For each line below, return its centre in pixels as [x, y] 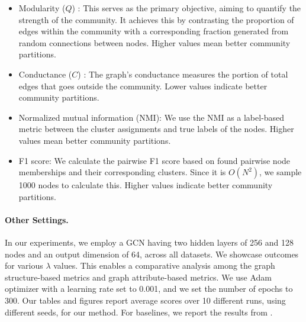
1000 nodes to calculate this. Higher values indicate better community [146, 185]
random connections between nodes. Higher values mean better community [154, 42]
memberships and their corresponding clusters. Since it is [122, 172]
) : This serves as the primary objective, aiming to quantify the [186, 8]
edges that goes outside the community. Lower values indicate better [143, 86]
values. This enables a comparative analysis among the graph [164, 265]
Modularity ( [42, 8]
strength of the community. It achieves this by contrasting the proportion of [156, 19]
